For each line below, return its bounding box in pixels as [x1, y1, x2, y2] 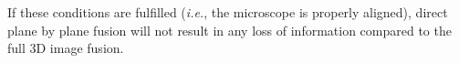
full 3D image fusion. [7, 38, 124, 58]
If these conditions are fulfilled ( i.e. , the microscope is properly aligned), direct [7, 3, 448, 21]
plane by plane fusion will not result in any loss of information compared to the [7, 20, 452, 39]
